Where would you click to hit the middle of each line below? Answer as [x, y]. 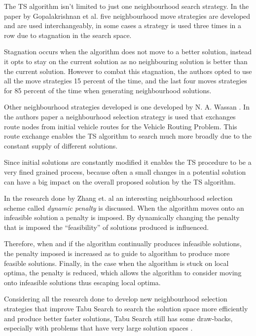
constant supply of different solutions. [61, 145]
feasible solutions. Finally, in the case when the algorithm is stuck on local [116, 263]
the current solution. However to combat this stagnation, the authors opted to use [128, 71]
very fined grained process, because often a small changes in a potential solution [125, 171]
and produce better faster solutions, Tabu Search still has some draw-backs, [118, 318]
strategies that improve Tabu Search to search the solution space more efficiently [126, 309]
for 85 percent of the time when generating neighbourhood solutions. [108, 90]
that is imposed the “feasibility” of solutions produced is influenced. [107, 227]
